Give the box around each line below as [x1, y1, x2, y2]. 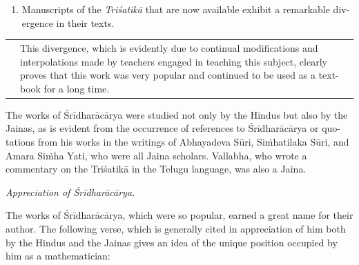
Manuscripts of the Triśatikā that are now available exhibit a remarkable [21, 2, 330, 16]
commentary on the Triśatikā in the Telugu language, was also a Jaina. [6, 161, 307, 176]
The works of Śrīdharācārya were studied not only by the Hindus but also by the [6, 107, 348, 121]
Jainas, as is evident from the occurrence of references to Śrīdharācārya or [6, 121, 319, 135]
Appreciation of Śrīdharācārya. [6, 184, 135, 199]
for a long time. [43, 81, 110, 95]
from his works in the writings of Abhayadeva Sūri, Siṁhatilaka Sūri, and [37, 135, 349, 148]
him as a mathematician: [6, 248, 110, 263]
